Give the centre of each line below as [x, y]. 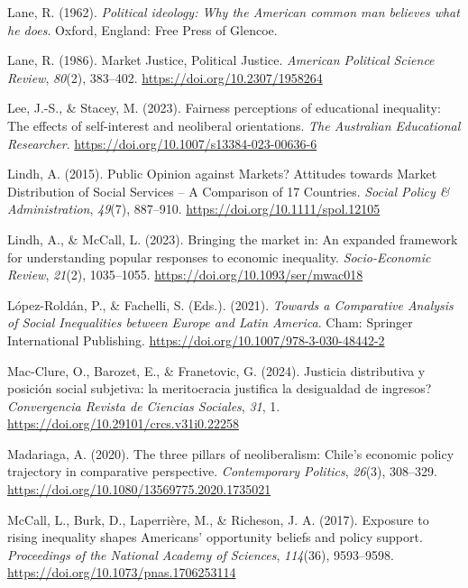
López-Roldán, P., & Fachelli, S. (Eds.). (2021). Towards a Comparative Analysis [230, 304]
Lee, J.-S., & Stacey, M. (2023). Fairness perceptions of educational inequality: [224, 108]
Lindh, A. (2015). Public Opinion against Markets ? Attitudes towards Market [222, 174]
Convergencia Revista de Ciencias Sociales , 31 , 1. [144, 405]
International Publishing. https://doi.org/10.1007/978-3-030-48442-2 [196, 340]
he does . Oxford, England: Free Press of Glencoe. [142, 29]
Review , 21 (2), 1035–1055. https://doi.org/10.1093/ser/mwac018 [185, 275]
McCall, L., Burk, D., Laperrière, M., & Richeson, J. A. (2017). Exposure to [218, 519]
